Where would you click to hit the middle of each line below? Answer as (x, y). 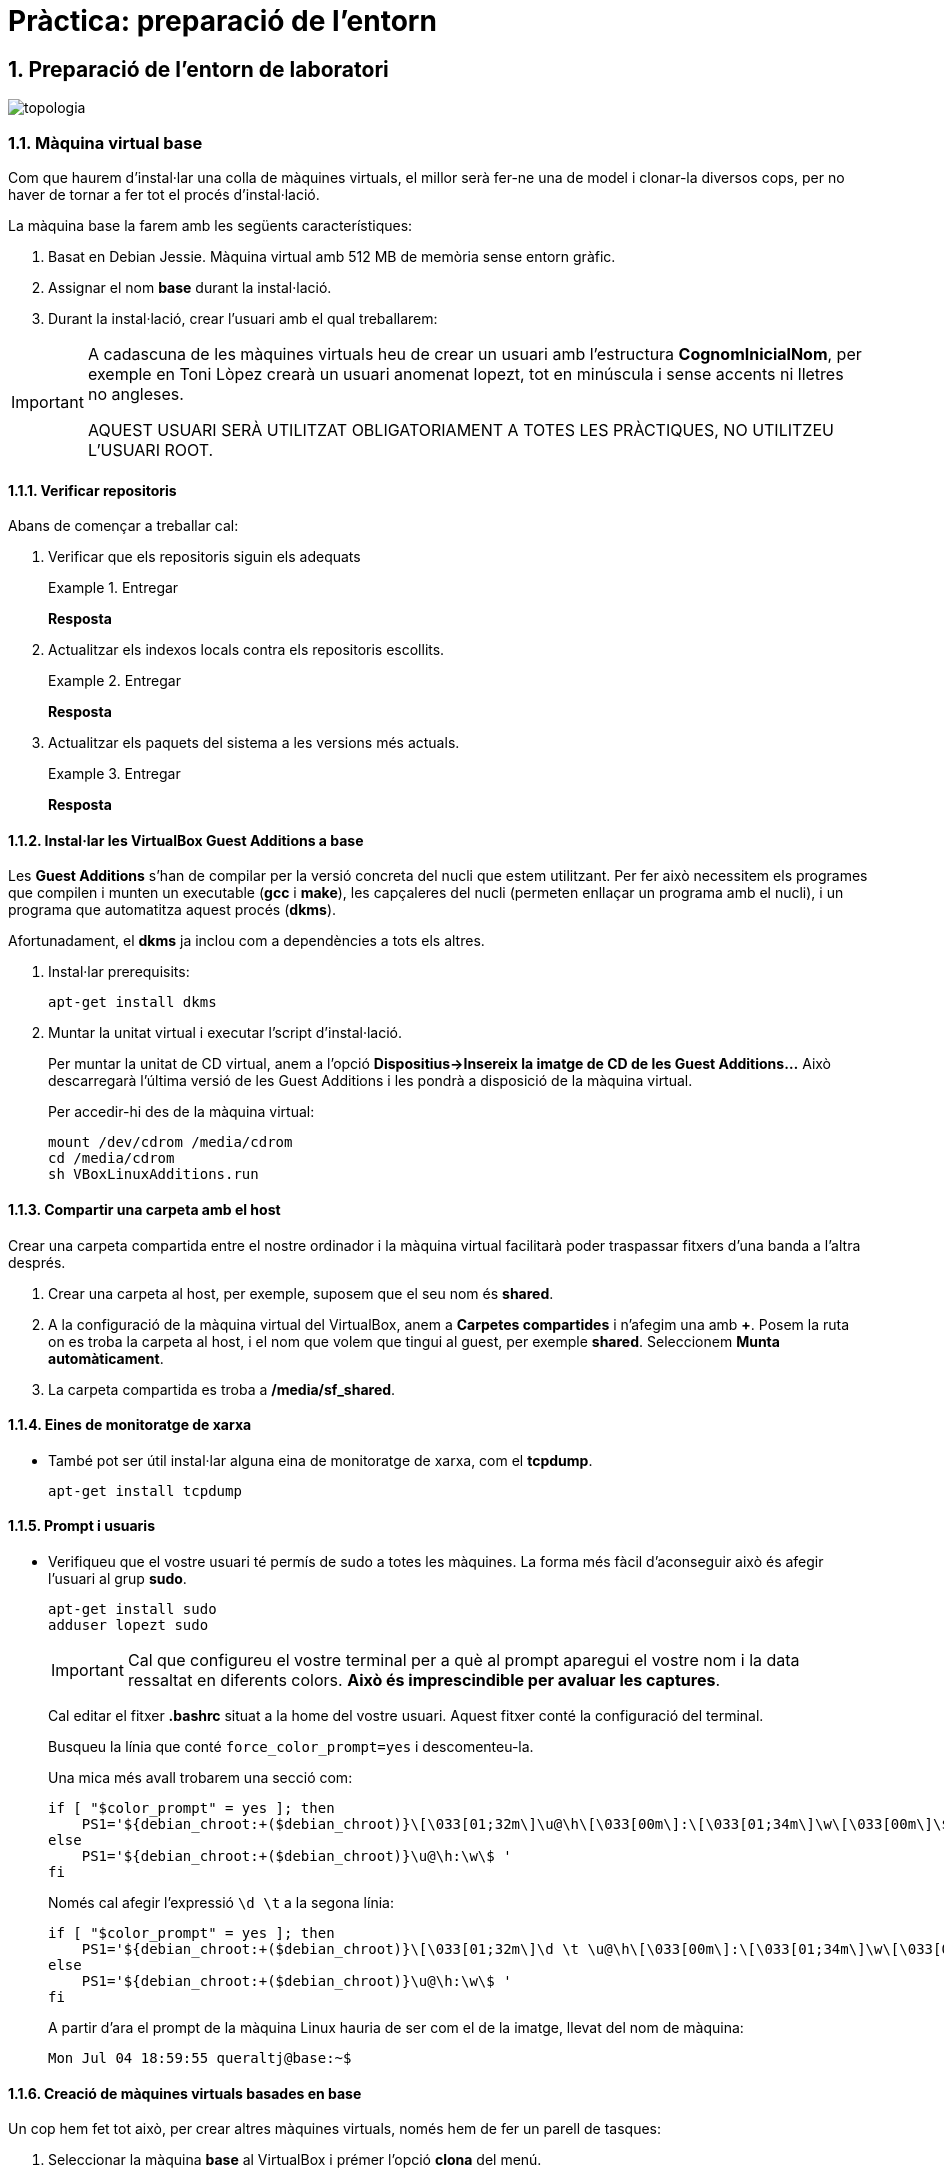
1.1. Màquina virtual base (105, 142)
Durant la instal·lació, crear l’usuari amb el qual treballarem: (243, 318)
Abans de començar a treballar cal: (123, 526)
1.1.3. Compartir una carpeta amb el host (144, 1209)
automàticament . (106, 1358)
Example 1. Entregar (113, 588)
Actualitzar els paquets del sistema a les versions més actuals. (254, 743)
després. (37, 1262)
